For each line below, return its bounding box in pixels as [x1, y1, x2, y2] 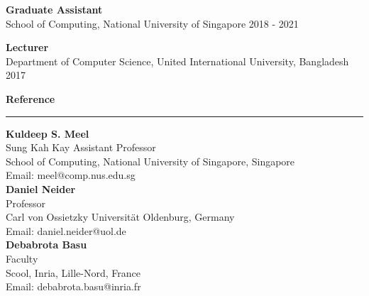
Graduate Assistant [6, 2, 103, 16]
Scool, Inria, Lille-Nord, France [6, 265, 141, 280]
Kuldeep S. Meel [6, 126, 89, 141]
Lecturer [6, 40, 49, 55]
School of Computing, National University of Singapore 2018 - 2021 [6, 16, 299, 31]
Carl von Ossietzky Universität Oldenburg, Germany [6, 209, 235, 224]
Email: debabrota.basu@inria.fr [6, 279, 141, 294]
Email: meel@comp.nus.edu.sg [6, 168, 136, 182]
